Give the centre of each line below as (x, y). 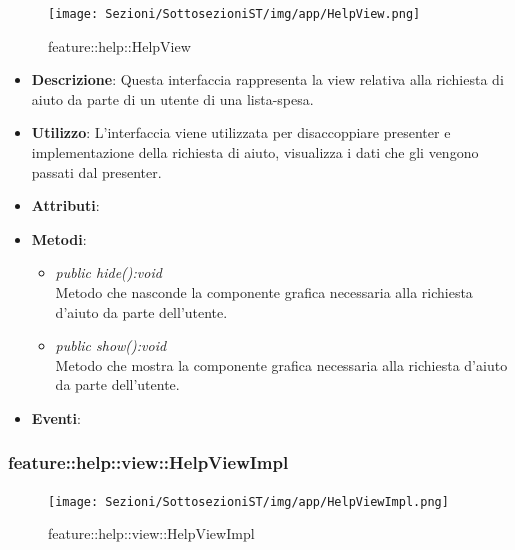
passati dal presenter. (96, 171)
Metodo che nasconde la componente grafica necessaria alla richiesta (264, 292)
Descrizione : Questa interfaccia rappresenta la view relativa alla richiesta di (267, 79)
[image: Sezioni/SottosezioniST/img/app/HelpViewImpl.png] (248, 501)
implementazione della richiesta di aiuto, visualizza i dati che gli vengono (255, 152)
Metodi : (59, 238)
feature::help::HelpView (119, 45)
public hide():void (108, 272)
